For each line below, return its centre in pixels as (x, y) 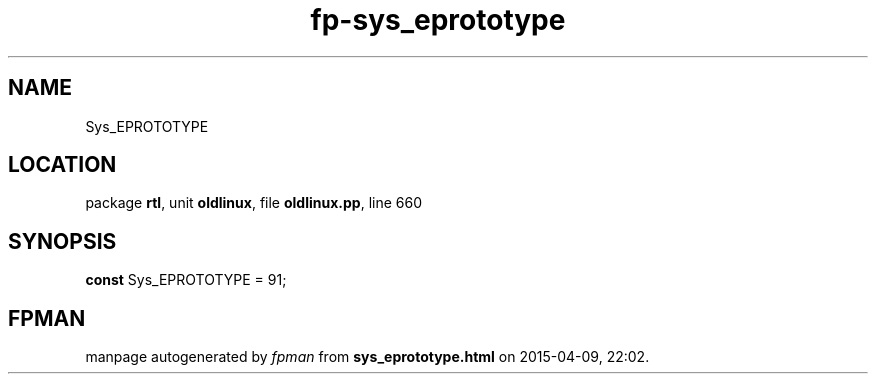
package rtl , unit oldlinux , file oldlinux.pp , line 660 (253, 203)
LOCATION (62, 165)
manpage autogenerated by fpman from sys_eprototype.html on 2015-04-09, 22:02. (367, 357)
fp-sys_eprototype (438, 20)
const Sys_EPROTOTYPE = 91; (186, 280)
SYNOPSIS (62, 241)
